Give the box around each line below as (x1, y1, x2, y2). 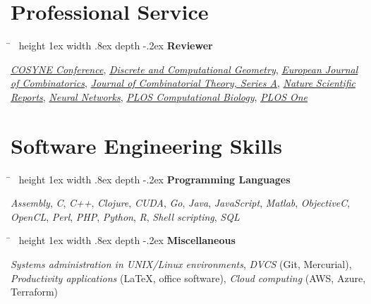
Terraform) (11, 284, 59, 299)
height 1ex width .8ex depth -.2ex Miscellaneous (18, 233, 236, 248)
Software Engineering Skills (11, 130, 283, 159)
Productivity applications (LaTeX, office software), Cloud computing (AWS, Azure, (11, 270, 366, 285)
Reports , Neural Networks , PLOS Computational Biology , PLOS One (11, 89, 308, 104)
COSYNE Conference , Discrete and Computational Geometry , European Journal (11, 61, 358, 76)
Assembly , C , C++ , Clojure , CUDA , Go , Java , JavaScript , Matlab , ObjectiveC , (11, 195, 351, 210)
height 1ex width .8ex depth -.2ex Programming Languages (18, 171, 291, 186)
